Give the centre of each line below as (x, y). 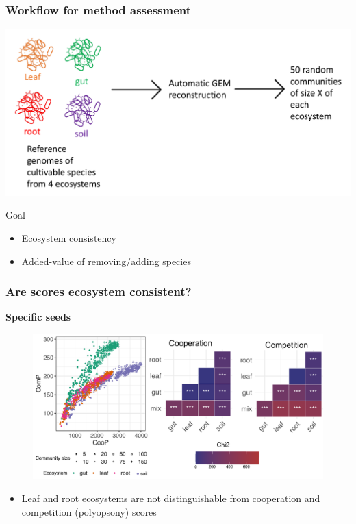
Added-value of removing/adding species (106, 261)
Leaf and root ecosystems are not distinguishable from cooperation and (171, 498)
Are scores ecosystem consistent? (99, 291)
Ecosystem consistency (69, 238)
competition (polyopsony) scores (89, 512)
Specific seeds (38, 317)
